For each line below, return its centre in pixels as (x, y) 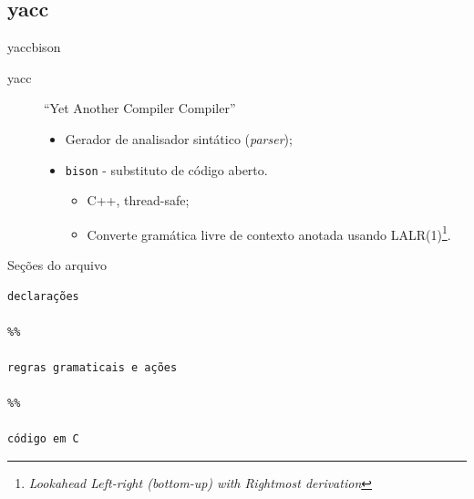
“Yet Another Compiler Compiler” (140, 108)
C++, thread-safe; (138, 200)
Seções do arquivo (57, 265)
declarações (43, 296)
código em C (43, 439)
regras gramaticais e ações (93, 368)
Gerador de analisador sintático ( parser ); (179, 138)
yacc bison (34, 47)
